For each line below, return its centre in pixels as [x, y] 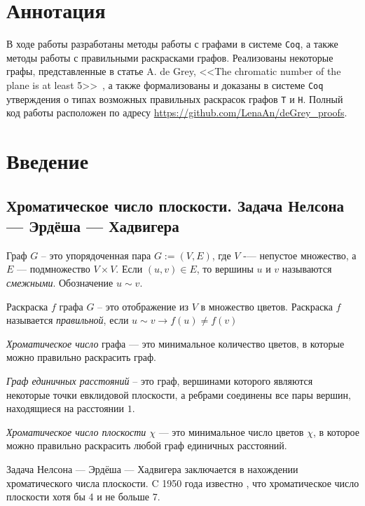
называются [307, 269]
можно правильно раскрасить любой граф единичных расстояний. [147, 445]
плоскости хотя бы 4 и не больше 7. [83, 497]
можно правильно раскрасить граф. [81, 357]
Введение [48, 161]
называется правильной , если [68, 320]
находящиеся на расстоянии [66, 408]
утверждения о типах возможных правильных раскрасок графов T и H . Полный [175, 98]
